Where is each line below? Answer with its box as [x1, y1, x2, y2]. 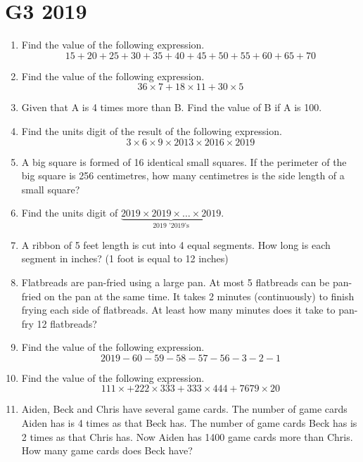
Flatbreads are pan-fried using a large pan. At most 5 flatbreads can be [21, 274, 330, 289]
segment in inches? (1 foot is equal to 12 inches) [21, 251, 229, 266]
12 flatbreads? [37, 316, 97, 331]
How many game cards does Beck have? [21, 443, 193, 458]
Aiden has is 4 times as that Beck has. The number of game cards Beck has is [21, 416, 357, 430]
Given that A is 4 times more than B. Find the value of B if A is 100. [21, 100, 322, 115]
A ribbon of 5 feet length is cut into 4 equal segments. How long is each [21, 237, 331, 252]
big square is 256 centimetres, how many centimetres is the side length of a [21, 168, 345, 183]
